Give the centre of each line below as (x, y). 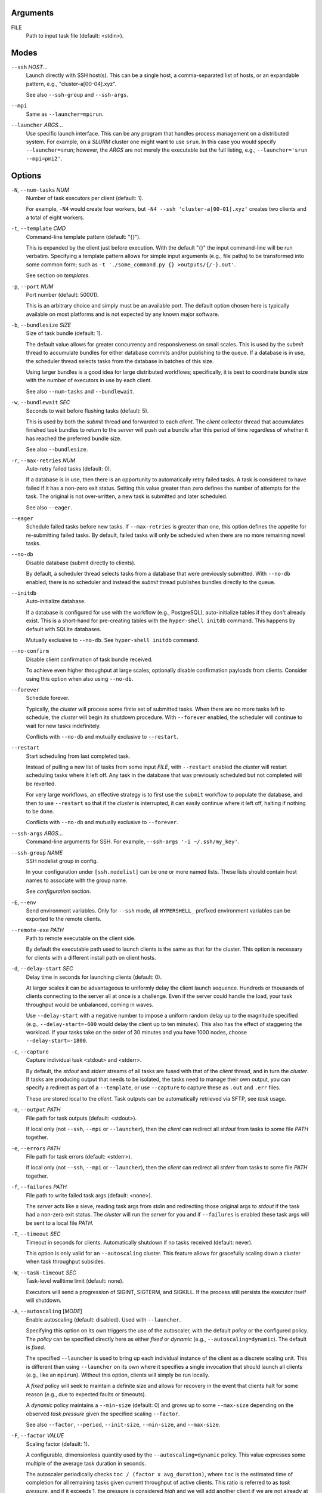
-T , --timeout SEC (36, 1234)
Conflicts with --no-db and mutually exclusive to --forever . (102, 822)
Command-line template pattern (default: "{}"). (83, 236)
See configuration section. (58, 891)
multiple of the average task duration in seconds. (86, 1463)
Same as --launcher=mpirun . (65, 114)
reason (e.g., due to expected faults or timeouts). (86, 1394)
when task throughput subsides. (66, 1262)
